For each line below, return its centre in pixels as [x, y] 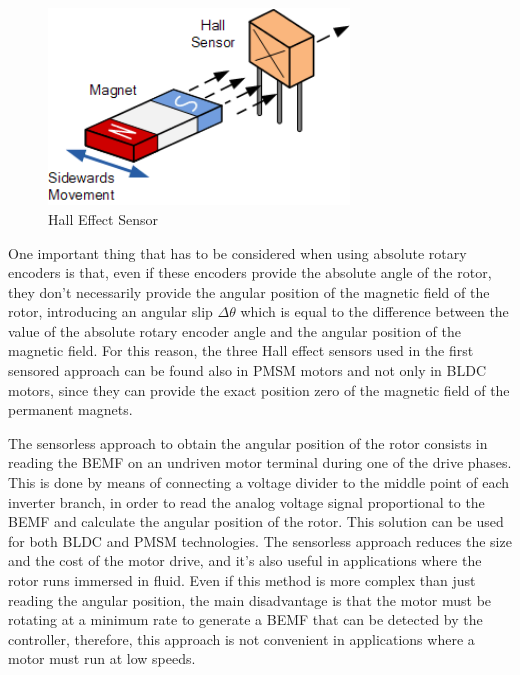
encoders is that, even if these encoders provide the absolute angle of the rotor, [250, 272]
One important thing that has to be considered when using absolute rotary [237, 252]
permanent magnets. [70, 409]
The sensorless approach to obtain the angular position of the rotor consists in [248, 442]
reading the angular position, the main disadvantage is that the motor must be [250, 599]
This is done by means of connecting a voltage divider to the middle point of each [259, 482]
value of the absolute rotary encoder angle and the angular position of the [235, 330]
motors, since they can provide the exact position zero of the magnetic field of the [259, 389]
